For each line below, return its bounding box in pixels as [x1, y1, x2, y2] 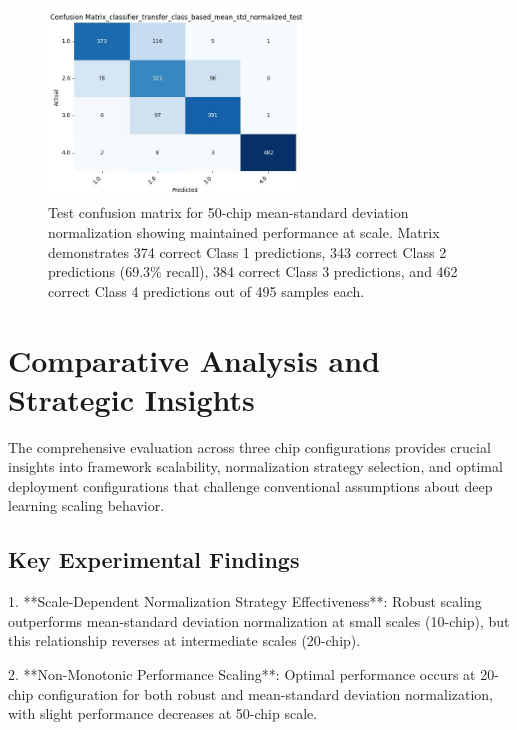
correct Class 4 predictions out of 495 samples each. [48, 280, 365, 301]
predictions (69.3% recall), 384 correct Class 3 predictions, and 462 [48, 261, 458, 282]
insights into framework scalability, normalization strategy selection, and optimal [8, 456, 503, 477]
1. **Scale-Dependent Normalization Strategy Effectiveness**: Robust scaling [8, 591, 482, 612]
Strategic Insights [8, 378, 255, 419]
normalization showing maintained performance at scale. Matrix [48, 221, 440, 242]
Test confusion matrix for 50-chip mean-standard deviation [48, 202, 409, 223]
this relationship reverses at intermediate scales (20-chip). [8, 630, 361, 651]
